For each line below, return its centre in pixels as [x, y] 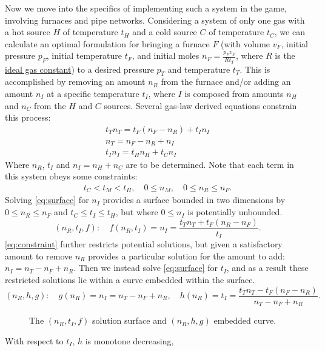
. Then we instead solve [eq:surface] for [146, 268]
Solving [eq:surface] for [47, 200]
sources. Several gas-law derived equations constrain [200, 105]
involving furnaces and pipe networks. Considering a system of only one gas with [155, 20]
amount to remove [39, 256]
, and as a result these [267, 268]
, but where [137, 212]
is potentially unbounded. [235, 212]
